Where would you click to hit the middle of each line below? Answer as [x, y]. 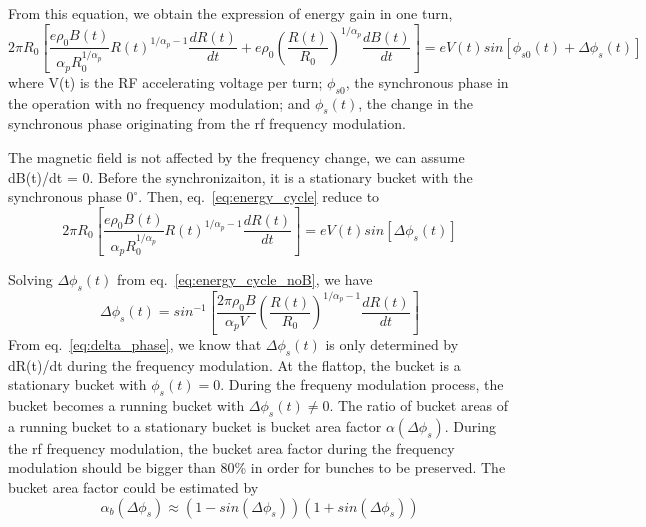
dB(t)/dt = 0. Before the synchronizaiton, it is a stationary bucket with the [240, 176]
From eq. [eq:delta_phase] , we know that [135, 343]
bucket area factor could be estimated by [133, 486]
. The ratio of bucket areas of [419, 404]
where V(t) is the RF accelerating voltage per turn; [165, 81]
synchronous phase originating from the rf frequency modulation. [207, 123]
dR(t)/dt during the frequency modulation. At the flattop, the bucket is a [234, 364]
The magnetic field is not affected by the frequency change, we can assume [236, 157]
